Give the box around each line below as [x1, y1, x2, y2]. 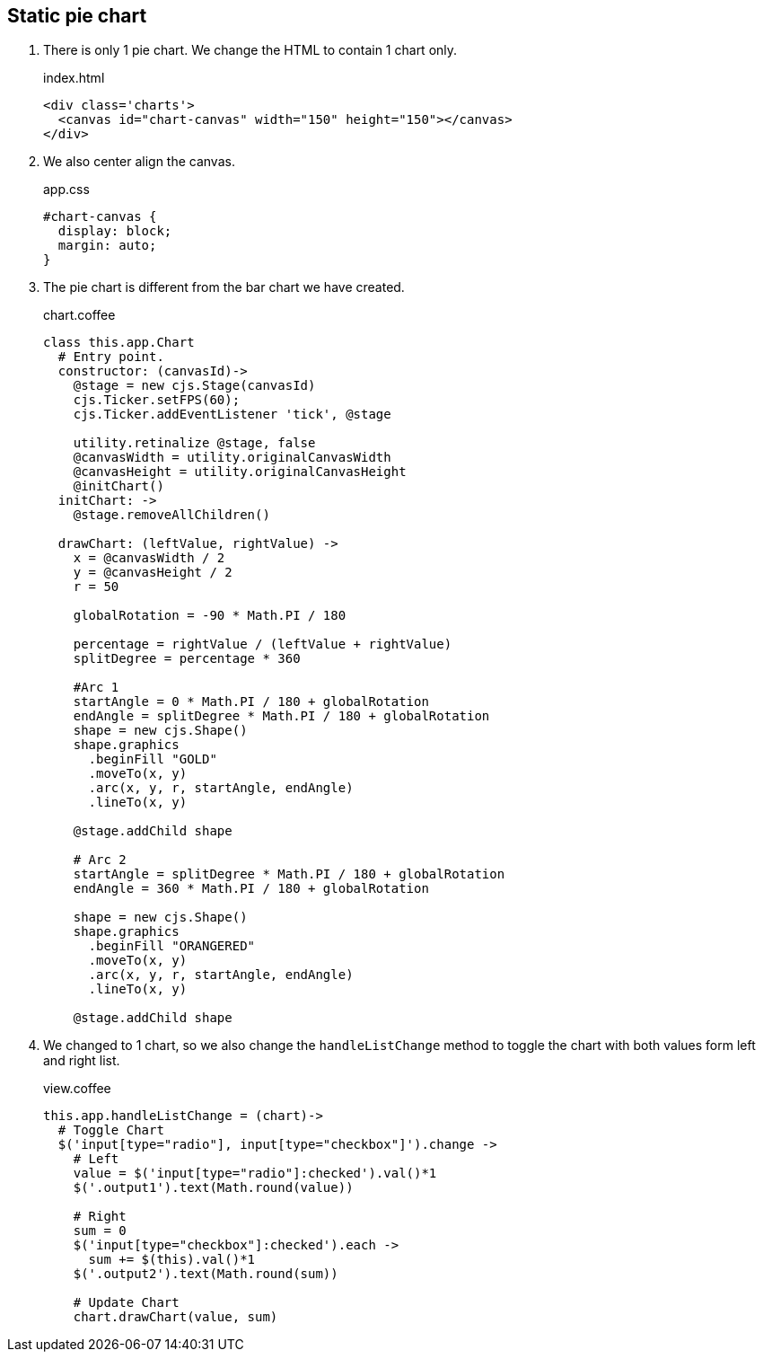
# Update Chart [73, 1295, 180, 1310]
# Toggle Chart [57, 1123, 164, 1138]
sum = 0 [73, 1223, 127, 1239]
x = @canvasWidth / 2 [73, 551, 225, 566]
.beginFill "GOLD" [88, 752, 217, 767]
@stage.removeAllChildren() [73, 507, 270, 523]
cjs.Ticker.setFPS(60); [73, 393, 241, 408]
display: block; [57, 224, 172, 239]
